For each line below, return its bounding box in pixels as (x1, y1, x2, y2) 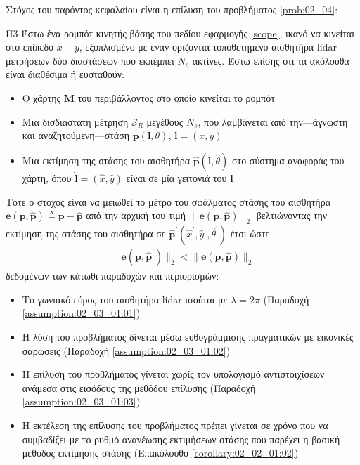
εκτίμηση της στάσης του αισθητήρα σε (6, 226, 166, 241)
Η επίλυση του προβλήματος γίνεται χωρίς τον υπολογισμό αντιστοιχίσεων (22, 367, 325, 381)
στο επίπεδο (6, 39, 54, 54)
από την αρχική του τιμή (86, 208, 186, 223)
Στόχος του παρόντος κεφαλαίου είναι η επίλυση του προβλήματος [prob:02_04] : (6, 2, 338, 16)
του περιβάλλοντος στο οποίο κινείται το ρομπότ (77, 90, 275, 105)
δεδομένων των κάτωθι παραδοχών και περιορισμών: (6, 268, 219, 283)
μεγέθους (146, 114, 184, 129)
